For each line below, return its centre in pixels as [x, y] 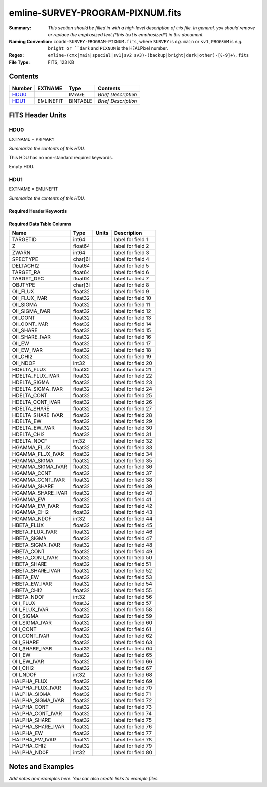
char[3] [82, 285]
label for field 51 [133, 564]
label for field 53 [133, 577]
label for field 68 [133, 675]
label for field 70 [133, 688]
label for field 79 [133, 746]
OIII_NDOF [24, 675]
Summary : [20, 28]
